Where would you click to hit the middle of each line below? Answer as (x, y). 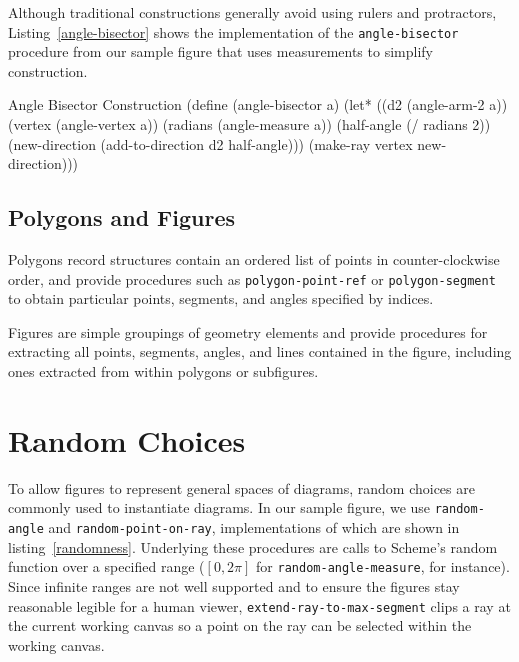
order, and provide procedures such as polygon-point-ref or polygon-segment (252, 278)
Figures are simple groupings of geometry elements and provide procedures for (248, 331)
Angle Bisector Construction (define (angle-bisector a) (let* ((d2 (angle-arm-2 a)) (258, 104)
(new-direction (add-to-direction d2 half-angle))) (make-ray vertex (210, 143)
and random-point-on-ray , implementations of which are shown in (254, 527)
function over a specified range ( (106, 566)
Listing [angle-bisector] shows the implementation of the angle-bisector (233, 31)
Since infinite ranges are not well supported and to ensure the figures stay (234, 585)
